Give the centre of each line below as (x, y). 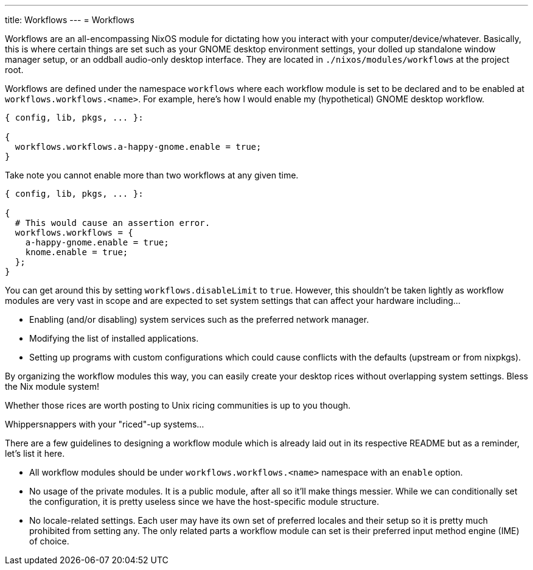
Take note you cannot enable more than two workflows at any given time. (152, 175)
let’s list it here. (35, 453)
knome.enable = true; (77, 252)
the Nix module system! (52, 386)
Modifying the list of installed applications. (114, 338)
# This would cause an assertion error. (113, 223)
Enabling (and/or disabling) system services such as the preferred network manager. (199, 319)
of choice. (49, 541)
